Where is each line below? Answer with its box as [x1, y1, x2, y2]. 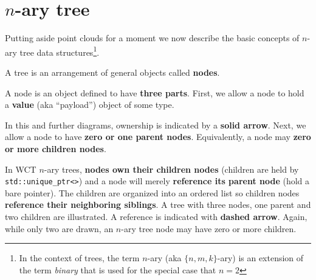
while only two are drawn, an [5, 222, 114, 235]
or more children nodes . [5, 142, 106, 155]
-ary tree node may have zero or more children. [121, 222, 297, 235]
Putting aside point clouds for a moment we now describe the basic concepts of [5, 32, 300, 44]
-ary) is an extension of [217, 252, 304, 264]
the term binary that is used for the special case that [19, 263, 216, 276]
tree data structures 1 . [19, 44, 100, 58]
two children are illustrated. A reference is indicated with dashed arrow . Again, [5, 210, 307, 222]
